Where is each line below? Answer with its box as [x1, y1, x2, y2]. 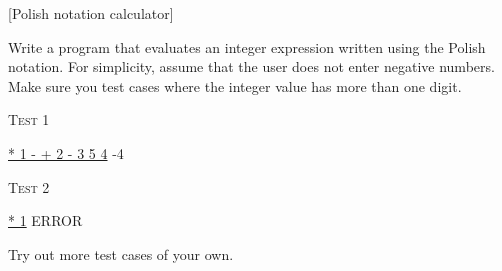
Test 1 [8, 109, 50, 130]
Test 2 [8, 176, 50, 197]
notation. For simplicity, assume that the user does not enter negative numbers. [8, 56, 495, 77]
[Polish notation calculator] [8, 3, 174, 23]
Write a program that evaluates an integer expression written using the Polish [8, 36, 486, 57]
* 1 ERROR [8, 210, 83, 231]
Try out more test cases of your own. [8, 243, 234, 264]
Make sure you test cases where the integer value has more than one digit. [8, 75, 462, 96]
